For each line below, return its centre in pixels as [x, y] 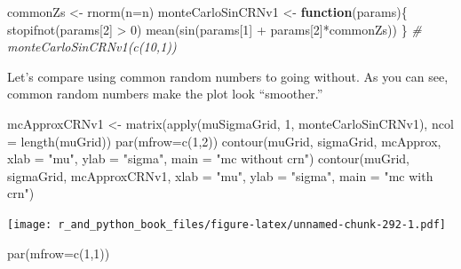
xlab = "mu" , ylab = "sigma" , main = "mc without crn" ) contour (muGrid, [208, 158]
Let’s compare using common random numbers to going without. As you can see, [228, 76]
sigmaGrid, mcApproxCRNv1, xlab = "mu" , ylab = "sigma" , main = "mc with [220, 175]
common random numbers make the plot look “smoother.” [165, 94]
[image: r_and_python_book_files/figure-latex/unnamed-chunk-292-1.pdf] [227, 224]
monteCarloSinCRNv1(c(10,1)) [92, 47]
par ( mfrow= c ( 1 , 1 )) [59, 253]
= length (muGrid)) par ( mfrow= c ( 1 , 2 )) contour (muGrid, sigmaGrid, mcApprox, [224, 141]
